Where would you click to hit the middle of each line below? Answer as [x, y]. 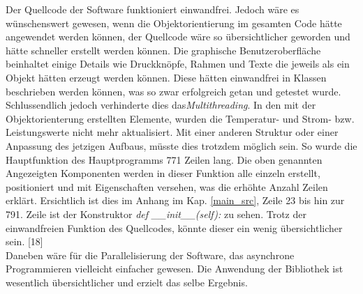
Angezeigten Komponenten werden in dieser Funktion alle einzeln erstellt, [163, 173]
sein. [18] [24, 241]
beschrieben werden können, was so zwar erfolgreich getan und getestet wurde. [173, 91]
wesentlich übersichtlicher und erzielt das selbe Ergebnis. [127, 282]
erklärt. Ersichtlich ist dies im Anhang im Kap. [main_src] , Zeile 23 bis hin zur [175, 200]
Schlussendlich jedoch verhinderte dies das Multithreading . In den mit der [161, 105]
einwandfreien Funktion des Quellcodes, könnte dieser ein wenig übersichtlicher [174, 227]
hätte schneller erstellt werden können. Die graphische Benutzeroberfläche [163, 50]
